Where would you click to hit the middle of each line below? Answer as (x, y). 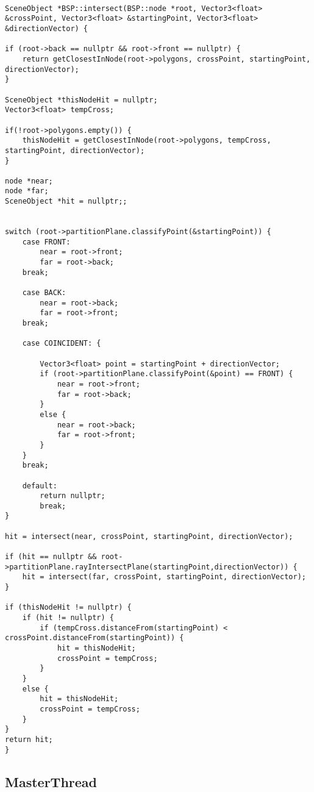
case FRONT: (46, 242)
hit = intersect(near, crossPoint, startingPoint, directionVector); (149, 536)
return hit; (29, 739)
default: (40, 486)
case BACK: (44, 293)
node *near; (29, 181)
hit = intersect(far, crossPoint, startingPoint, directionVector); (164, 577)
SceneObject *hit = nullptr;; (66, 202)
